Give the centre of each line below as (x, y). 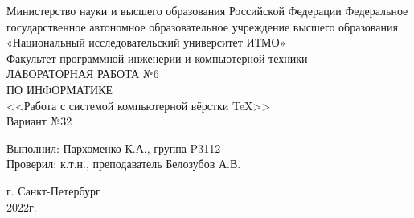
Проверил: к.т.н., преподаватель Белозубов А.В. (124, 164)
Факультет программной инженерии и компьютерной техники (157, 58)
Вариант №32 (39, 121)
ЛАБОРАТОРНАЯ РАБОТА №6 (83, 74)
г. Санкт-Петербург (53, 190)
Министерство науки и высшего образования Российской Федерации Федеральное (207, 10)
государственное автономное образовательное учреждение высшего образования (202, 26)
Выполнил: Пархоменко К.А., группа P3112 (114, 148)
